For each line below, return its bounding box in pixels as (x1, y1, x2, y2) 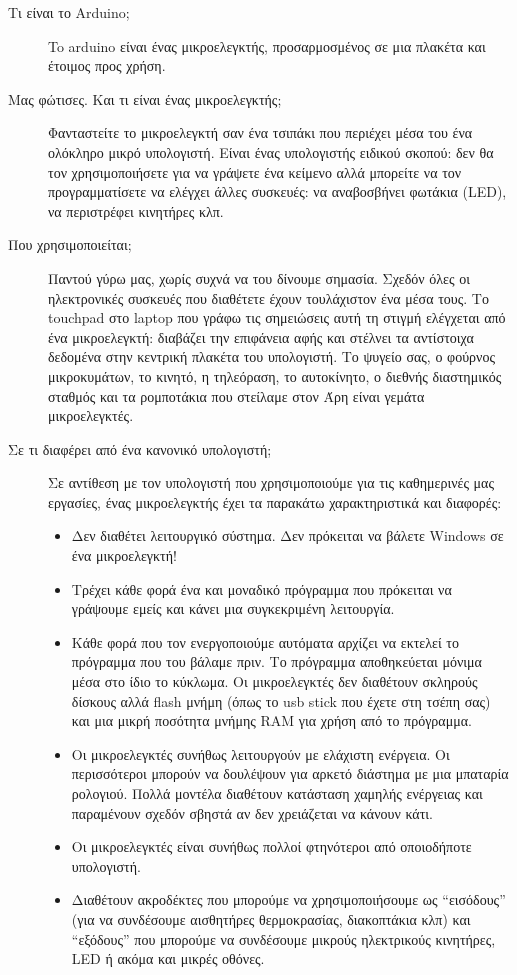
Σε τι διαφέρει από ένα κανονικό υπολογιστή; (8, 438, 272, 459)
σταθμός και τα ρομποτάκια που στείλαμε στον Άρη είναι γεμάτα (48, 385, 425, 406)
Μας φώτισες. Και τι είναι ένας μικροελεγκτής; (8, 88, 282, 109)
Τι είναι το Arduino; (8, 2, 130, 22)
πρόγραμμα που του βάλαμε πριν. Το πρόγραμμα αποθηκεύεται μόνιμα (71, 651, 482, 672)
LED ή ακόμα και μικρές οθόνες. (71, 948, 265, 969)
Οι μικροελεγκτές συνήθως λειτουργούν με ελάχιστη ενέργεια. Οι (71, 743, 450, 764)
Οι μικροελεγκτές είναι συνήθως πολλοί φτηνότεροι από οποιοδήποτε (71, 836, 472, 857)
